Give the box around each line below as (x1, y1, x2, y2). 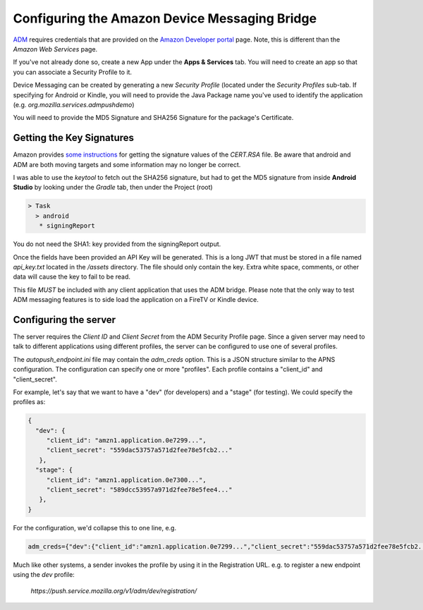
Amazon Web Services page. (13, 44, 98, 53)
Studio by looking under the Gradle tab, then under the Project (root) (13, 183, 213, 192)
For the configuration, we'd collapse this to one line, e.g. (13, 523, 176, 532)
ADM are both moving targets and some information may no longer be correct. (13, 160, 241, 169)
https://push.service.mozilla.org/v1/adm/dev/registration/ (30, 586, 197, 595)
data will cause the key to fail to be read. (13, 272, 130, 281)
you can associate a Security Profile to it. (13, 68, 133, 76)
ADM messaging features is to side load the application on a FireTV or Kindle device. (13, 295, 259, 304)
